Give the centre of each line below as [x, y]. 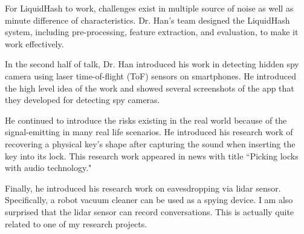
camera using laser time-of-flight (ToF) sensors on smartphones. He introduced [150, 75]
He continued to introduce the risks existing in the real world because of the [146, 120]
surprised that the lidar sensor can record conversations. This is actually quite [150, 211]
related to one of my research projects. [76, 223]
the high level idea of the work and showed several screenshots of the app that [150, 88]
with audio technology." [48, 168]
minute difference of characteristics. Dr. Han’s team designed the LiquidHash [147, 20]
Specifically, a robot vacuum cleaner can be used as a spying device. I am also [149, 200]
